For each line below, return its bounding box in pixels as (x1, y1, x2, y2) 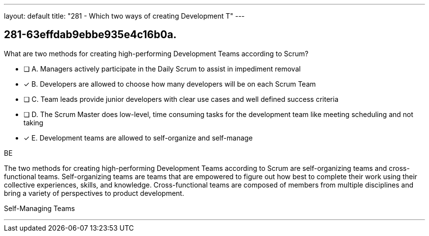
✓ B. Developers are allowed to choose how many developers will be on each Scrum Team (24, 79, 316, 88)
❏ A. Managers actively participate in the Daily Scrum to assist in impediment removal (24, 64, 301, 73)
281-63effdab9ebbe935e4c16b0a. (4, 28, 177, 41)
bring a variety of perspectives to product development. (4, 189, 184, 197)
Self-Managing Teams (4, 204, 75, 212)
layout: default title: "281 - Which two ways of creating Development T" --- (4, 12, 245, 20)
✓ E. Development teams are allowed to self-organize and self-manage (24, 133, 253, 142)
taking (24, 118, 44, 127)
